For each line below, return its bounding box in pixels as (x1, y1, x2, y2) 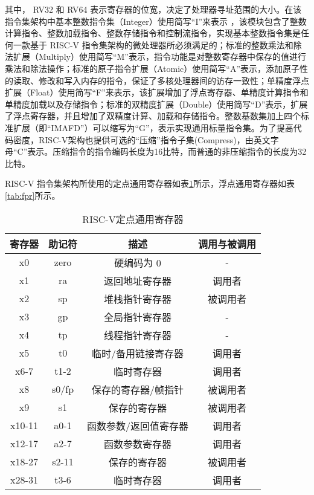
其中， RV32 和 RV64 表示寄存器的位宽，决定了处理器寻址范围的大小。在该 (5, 3, 302, 15)
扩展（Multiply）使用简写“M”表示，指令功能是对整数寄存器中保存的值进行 (13, 50, 306, 63)
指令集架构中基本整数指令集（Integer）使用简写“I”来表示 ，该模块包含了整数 (5, 15, 307, 27)
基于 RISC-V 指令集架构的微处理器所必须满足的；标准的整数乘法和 (30, 38, 293, 51)
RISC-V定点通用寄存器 (82, 212, 184, 226)
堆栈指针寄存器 (104, 291, 172, 306)
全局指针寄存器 (104, 309, 172, 324)
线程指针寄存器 (104, 328, 172, 342)
